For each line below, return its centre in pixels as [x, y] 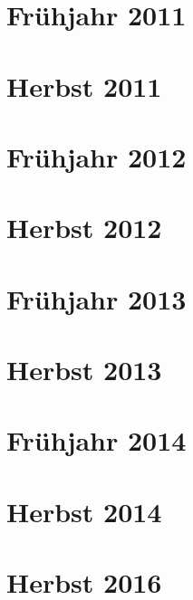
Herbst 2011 [84, 86]
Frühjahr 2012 [96, 156]
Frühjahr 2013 [96, 298]
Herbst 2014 [84, 511]
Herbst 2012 [84, 228]
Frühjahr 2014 [96, 440]
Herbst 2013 [84, 370]
